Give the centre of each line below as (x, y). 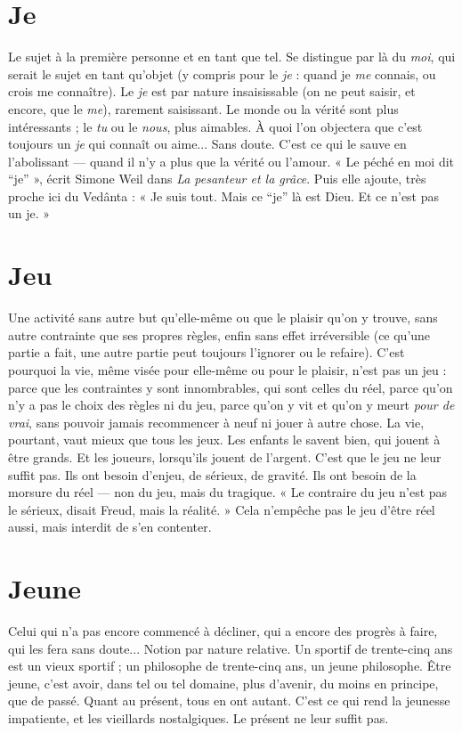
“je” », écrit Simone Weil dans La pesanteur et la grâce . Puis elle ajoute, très (217, 179)
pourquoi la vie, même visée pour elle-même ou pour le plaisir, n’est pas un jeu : (227, 369)
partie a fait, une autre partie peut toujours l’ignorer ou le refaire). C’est (207, 352)
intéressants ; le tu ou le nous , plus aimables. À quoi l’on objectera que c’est (215, 126)
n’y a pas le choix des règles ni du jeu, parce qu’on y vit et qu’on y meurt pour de (231, 405)
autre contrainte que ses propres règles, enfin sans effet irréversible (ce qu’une (219, 334)
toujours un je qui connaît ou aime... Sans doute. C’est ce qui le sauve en (207, 144)
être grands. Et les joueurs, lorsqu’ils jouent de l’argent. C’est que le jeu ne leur (225, 456)
